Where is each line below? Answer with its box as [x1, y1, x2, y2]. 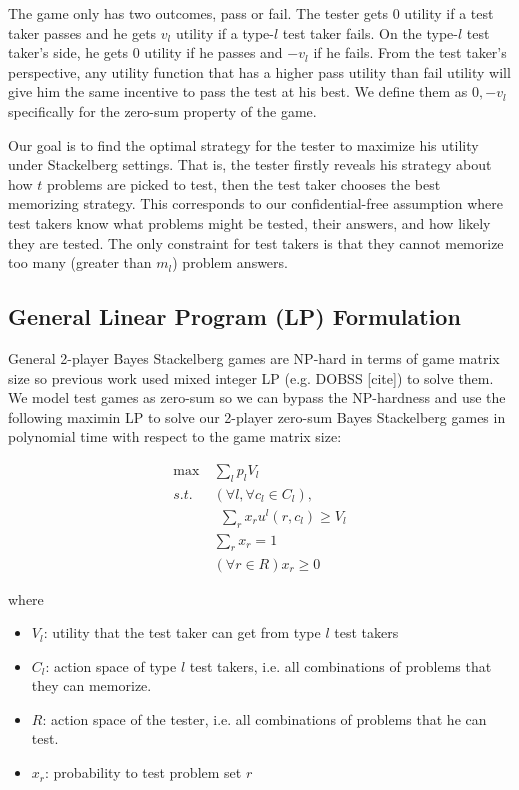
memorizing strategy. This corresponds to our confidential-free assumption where [8, 193, 504, 214]
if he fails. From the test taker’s [313, 42, 507, 63]
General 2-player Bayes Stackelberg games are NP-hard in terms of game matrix [8, 347, 500, 368]
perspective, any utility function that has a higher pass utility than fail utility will [8, 61, 511, 82]
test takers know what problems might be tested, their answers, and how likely [8, 212, 491, 233]
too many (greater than [8, 252, 152, 273]
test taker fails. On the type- [282, 22, 458, 43]
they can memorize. [31, 675, 152, 696]
